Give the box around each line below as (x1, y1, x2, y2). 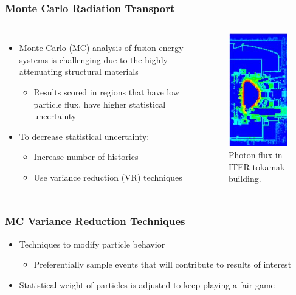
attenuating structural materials (19, 65, 139, 78)
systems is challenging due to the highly (19, 53, 168, 66)
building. (228, 172, 261, 185)
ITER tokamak (228, 160, 285, 173)
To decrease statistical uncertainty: (19, 130, 150, 142)
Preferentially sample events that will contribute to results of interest (33, 258, 292, 271)
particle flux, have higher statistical (33, 97, 166, 110)
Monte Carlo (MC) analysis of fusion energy (19, 41, 184, 54)
